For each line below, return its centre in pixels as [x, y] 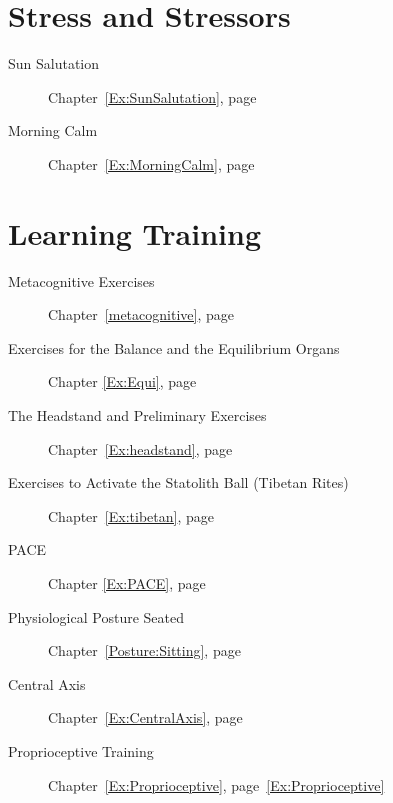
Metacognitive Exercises [81, 280]
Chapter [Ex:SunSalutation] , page [152, 96]
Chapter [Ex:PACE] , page [127, 582]
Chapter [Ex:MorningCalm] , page [151, 163]
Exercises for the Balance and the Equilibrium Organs [174, 347]
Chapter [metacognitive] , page [141, 314]
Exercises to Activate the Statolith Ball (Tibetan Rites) [178, 482]
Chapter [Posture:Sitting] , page [144, 650]
